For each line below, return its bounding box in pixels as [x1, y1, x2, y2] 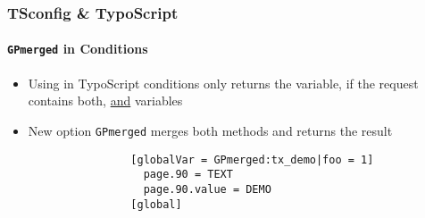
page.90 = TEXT [143, 168, 233, 181]
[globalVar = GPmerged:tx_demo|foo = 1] [130, 153, 374, 166]
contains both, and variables [28, 91, 183, 110]
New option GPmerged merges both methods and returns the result [28, 121, 393, 139]
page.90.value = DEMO [143, 182, 271, 196]
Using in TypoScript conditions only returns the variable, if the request [28, 73, 419, 92]
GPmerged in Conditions [7, 39, 148, 58]
